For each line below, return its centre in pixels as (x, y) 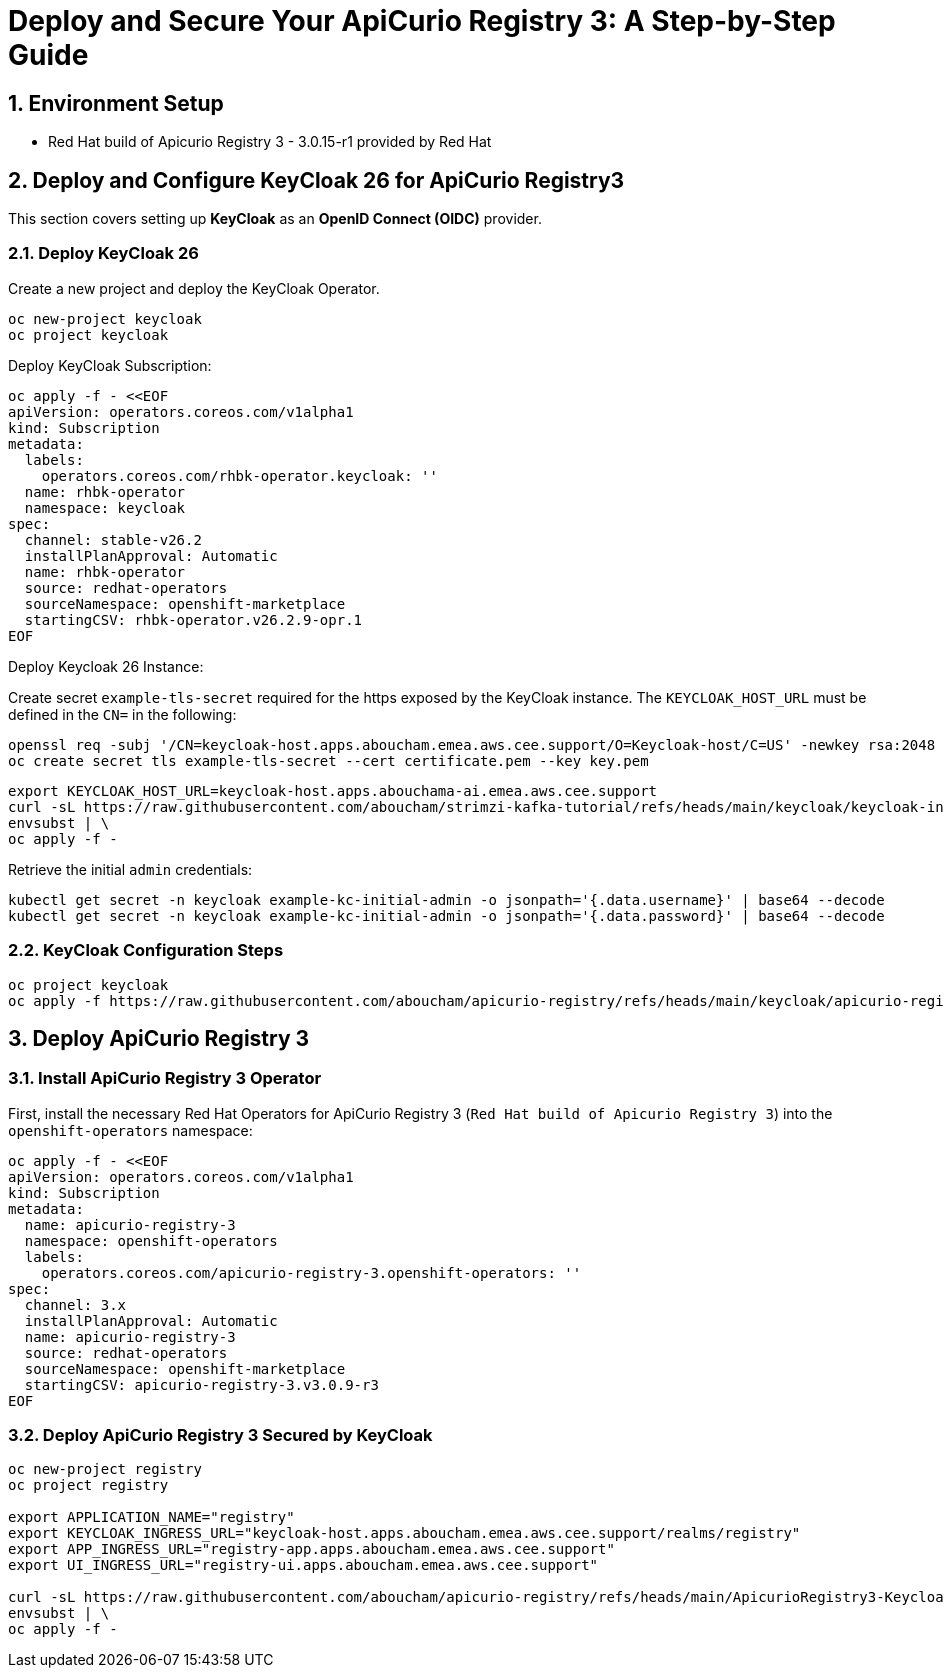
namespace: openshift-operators (151, 1240)
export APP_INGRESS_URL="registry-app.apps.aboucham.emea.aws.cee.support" (311, 1549)
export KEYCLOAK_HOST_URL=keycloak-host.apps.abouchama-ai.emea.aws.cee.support (333, 790)
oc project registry (88, 1485)
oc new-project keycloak (105, 318)
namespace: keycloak (105, 507)
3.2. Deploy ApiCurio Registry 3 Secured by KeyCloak (220, 1435)
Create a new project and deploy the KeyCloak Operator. (194, 288)
